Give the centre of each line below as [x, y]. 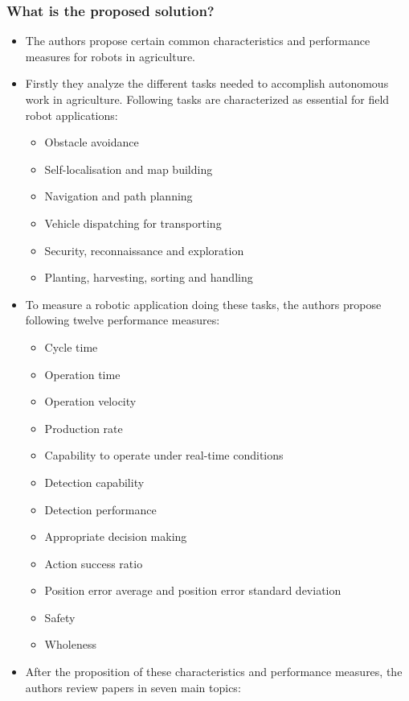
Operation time [82, 374]
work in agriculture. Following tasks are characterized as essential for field [207, 99]
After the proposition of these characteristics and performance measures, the [214, 672]
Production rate [84, 428]
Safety [60, 617]
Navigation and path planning [119, 196]
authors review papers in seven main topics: [133, 687]
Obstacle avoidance [92, 142]
